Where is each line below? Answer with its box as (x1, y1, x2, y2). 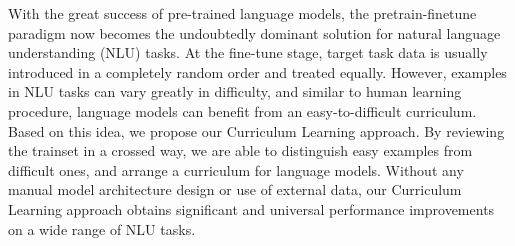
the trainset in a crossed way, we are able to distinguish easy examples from (8, 140, 473, 161)
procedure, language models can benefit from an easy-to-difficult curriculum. (8, 100, 477, 121)
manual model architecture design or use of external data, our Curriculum (8, 179, 462, 200)
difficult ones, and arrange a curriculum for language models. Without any (8, 159, 464, 180)
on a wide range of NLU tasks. (8, 218, 196, 239)
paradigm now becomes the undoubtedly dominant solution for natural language (8, 22, 501, 43)
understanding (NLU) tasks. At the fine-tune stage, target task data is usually (8, 42, 488, 63)
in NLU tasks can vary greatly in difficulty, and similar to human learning (8, 81, 462, 102)
